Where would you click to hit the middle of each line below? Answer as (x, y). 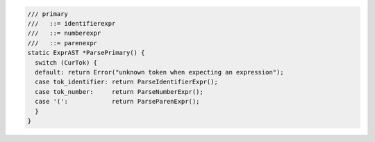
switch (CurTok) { (66, 62)
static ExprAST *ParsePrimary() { (86, 53)
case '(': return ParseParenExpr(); (117, 102)
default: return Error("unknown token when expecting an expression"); (159, 72)
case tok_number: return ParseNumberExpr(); (119, 92)
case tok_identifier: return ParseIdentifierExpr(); (126, 82)
